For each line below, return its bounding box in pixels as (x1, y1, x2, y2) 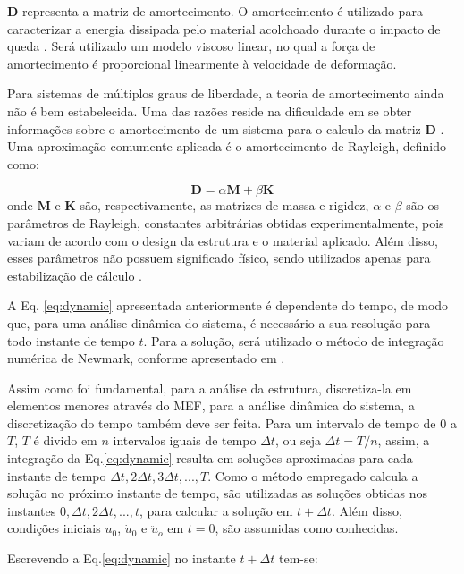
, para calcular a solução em (139, 501, 293, 519)
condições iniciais (7, 519, 101, 537)
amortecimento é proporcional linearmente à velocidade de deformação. (7, 54, 397, 72)
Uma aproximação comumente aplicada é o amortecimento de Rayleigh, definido (7, 137, 447, 156)
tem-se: (278, 549, 318, 568)
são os (406, 196, 439, 215)
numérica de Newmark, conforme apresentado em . (7, 349, 285, 367)
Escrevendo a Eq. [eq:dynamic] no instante (7, 549, 236, 568)
